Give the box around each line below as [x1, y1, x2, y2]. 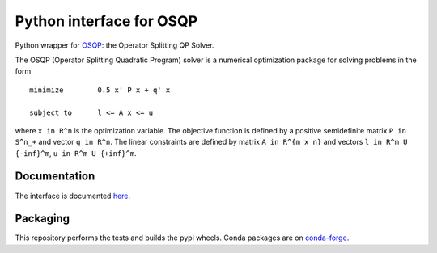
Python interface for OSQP [15, 12, 198, 30]
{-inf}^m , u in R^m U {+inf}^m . [15, 148, 137, 158]
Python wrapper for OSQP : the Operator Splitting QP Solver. [15, 40, 214, 50]
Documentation [15, 170, 95, 183]
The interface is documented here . [15, 191, 131, 200]
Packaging [15, 212, 70, 226]
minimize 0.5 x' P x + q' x [29, 85, 171, 95]
